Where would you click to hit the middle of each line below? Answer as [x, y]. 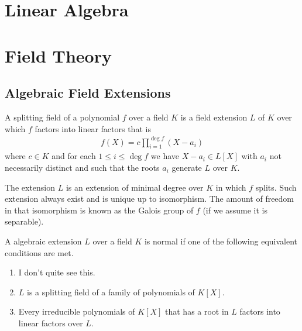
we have [165, 156]
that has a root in [197, 311]
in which [231, 187]
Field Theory [58, 55]
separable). [24, 221]
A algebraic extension [43, 241]
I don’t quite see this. [57, 272]
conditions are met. [39, 252]
